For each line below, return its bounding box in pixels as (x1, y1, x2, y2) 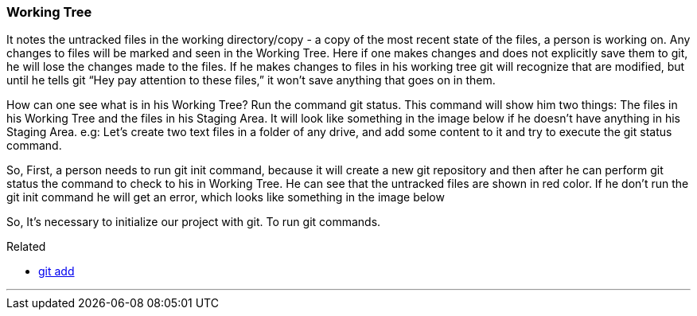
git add (38, 264, 75, 279)
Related (6, 240, 46, 254)
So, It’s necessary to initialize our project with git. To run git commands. (6, 215, 381, 229)
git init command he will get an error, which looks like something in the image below (6, 190, 445, 205)
